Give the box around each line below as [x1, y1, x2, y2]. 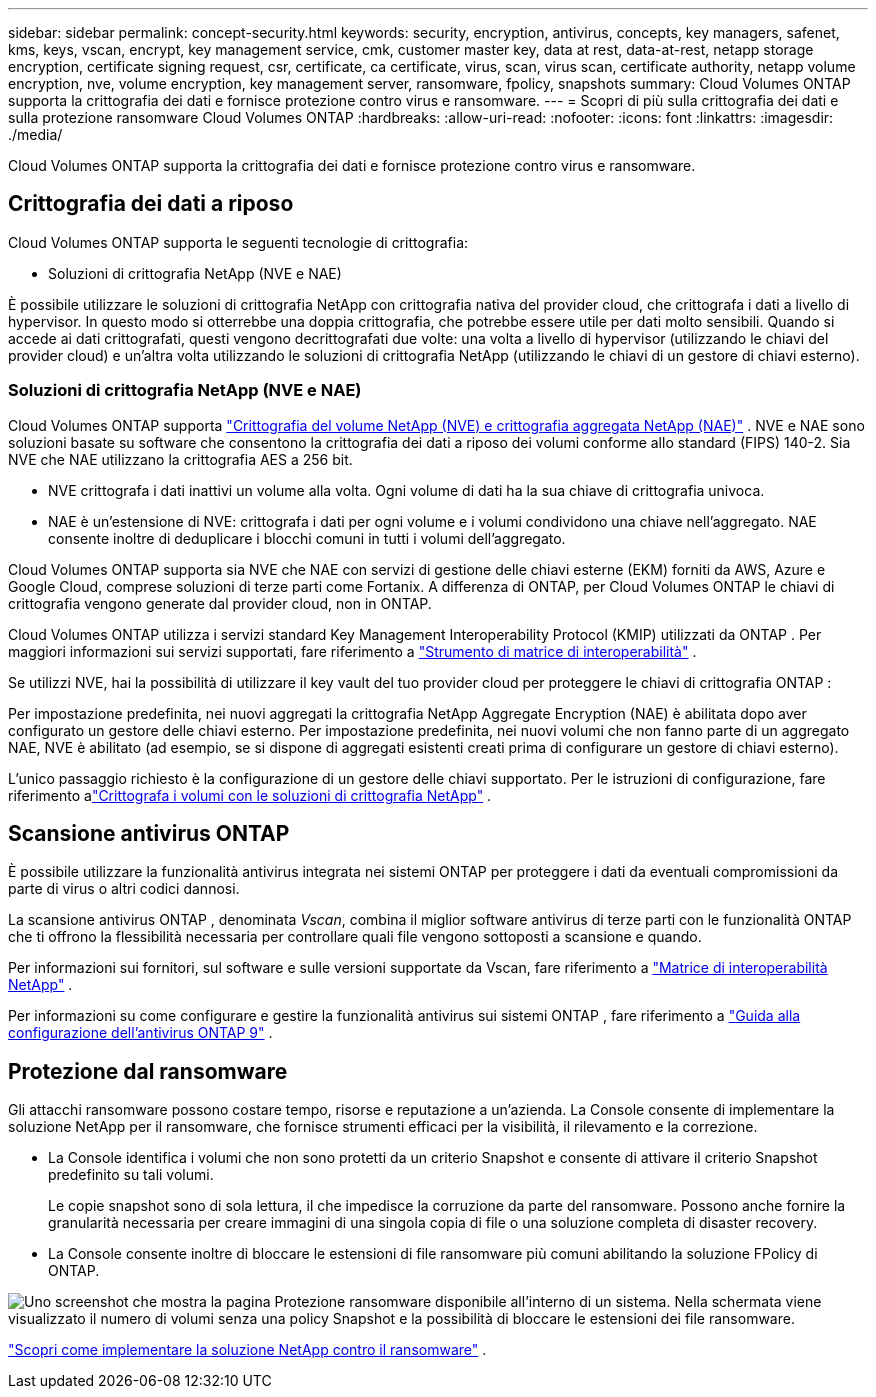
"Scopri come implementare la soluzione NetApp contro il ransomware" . [8, 1341, 487, 1359]
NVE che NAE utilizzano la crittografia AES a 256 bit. [8, 450, 353, 468]
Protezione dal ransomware [8, 1058, 288, 1084]
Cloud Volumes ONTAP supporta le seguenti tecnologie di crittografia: [8, 233, 469, 251]
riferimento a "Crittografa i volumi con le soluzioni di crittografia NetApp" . [8, 786, 492, 804]
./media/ [8, 126, 63, 143]
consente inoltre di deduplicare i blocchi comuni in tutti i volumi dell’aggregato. [48, 529, 566, 547]
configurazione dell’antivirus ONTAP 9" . [8, 1024, 273, 1042]
